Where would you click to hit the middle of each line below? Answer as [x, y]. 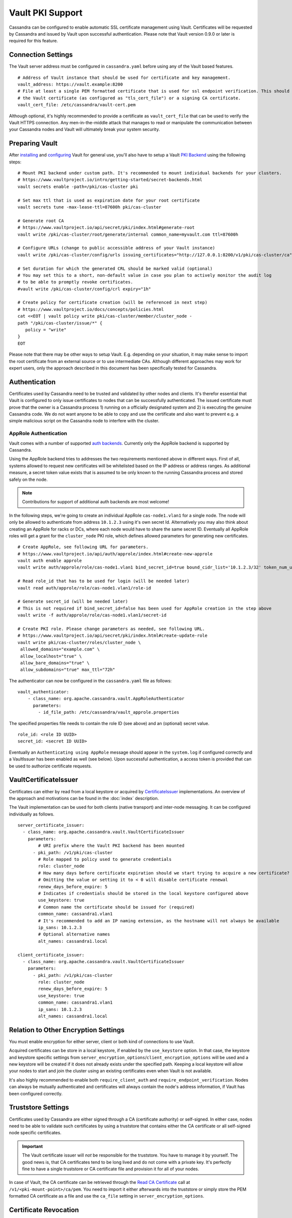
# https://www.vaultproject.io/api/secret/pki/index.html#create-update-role [113, 636]
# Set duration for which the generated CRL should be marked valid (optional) [115, 268]
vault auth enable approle [50, 561]
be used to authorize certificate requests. [50, 766]
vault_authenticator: [43, 692]
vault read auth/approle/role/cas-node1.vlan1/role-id [84, 588]
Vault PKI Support [46, 13]
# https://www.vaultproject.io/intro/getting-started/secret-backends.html [110, 180]
